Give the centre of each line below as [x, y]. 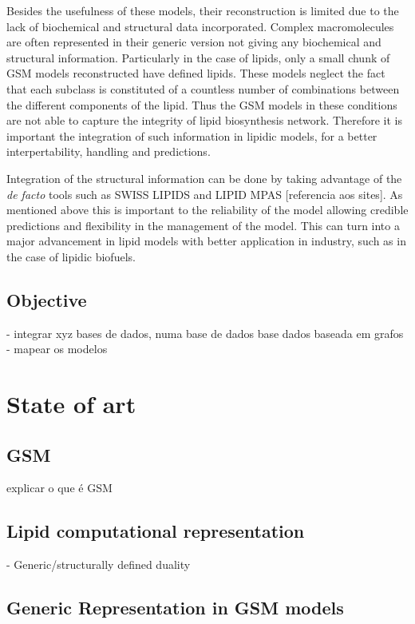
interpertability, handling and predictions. [109, 151]
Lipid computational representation [156, 531]
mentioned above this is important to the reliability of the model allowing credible [207, 210]
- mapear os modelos [57, 349]
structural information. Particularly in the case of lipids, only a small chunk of [198, 57]
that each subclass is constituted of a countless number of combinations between [203, 88]
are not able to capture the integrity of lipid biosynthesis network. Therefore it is [204, 120]
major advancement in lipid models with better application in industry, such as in [206, 241]
